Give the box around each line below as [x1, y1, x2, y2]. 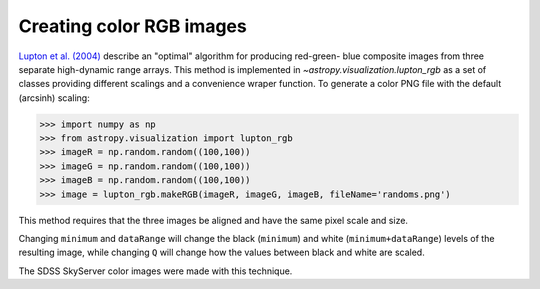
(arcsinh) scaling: [18, 91, 90, 104]
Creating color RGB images [18, 15, 247, 37]
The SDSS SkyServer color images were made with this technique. [18, 265, 293, 277]
